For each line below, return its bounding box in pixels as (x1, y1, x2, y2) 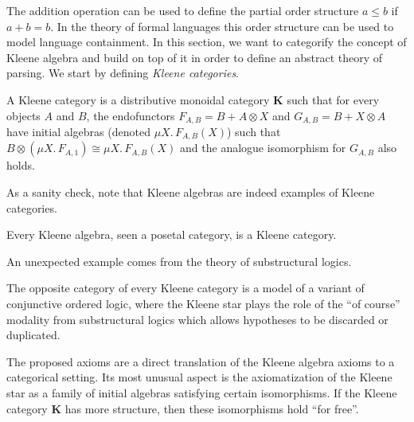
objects (6, 107, 41, 123)
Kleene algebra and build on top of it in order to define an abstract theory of (6, 49, 383, 65)
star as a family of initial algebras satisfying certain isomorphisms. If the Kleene (6, 385, 397, 401)
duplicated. (6, 326, 61, 343)
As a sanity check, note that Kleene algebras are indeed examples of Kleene (6, 184, 375, 201)
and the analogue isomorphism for (180, 139, 346, 156)
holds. (6, 157, 35, 174)
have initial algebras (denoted (6, 123, 150, 140)
